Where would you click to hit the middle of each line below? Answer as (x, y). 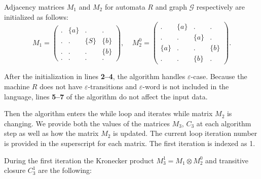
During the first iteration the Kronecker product (79, 160)
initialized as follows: (36, 16)
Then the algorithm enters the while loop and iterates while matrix (108, 113)
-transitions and (113, 86)
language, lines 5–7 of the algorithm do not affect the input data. (106, 96)
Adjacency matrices (34, 7)
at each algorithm (224, 123)
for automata (125, 7)
